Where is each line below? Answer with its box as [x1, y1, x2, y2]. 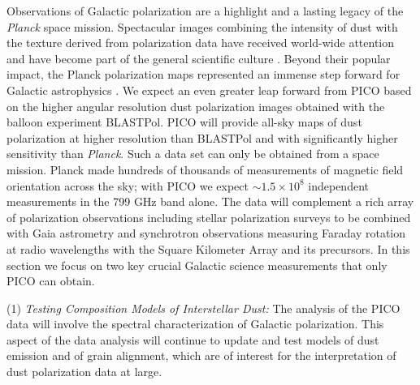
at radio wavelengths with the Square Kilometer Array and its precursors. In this [6, 240, 410, 257]
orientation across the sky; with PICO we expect [6, 177, 249, 194]
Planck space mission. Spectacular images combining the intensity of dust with [6, 18, 398, 35]
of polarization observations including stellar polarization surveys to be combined [6, 208, 411, 225]
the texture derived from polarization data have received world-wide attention [6, 34, 395, 51]
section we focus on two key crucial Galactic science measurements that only [6, 256, 388, 273]
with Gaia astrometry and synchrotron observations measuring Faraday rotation [6, 225, 406, 242]
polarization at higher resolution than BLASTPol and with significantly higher [6, 129, 398, 146]
